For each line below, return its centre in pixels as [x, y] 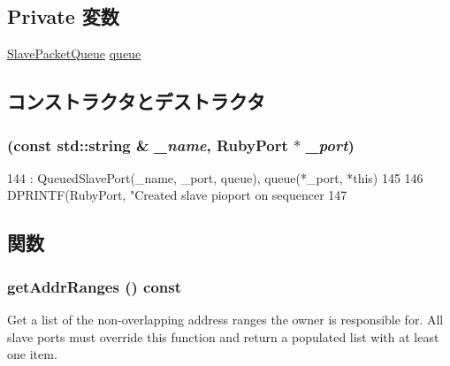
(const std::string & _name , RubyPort [148, 145]
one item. [32, 354]
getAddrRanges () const [94, 286]
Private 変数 [63, 16]
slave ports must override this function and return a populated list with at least [223, 336]
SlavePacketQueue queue [74, 53]
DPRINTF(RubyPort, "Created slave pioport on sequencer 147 [177, 195]
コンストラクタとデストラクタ [136, 101]
